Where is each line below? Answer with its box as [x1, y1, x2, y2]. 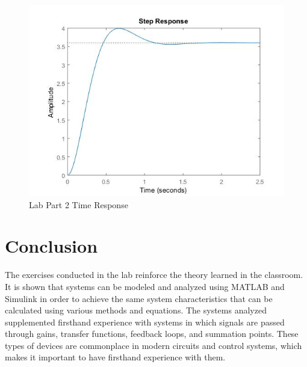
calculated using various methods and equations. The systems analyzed [5, 304, 267, 316]
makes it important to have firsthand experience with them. [5, 351, 226, 363]
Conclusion [5, 233, 98, 258]
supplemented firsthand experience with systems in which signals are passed [5, 315, 285, 328]
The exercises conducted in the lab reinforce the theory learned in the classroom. [5, 268, 303, 281]
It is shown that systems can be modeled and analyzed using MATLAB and [5, 280, 285, 292]
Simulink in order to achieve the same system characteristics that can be [5, 292, 273, 304]
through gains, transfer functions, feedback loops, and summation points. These [5, 327, 299, 340]
